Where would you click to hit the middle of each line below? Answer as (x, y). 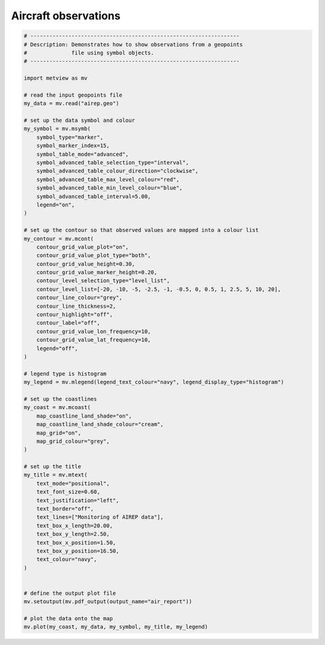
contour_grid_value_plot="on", (82, 247)
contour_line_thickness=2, (76, 306)
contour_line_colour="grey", (79, 298)
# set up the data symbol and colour (79, 120)
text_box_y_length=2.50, (73, 534)
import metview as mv (56, 78)
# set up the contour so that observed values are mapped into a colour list (141, 230)
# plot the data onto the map (68, 619)
